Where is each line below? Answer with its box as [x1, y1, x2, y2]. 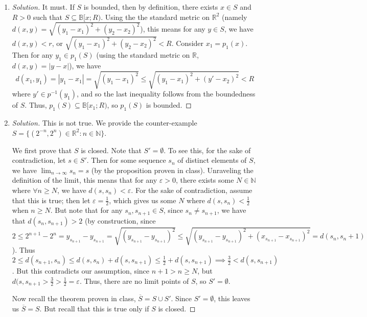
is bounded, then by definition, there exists [83, 2, 218, 12]
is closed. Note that [81, 144, 142, 155]
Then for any [12, 50, 53, 60]
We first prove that [12, 144, 72, 155]
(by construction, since [84, 215, 156, 226]
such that [33, 11, 63, 22]
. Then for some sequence [86, 155, 166, 165]
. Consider [171, 38, 204, 48]
